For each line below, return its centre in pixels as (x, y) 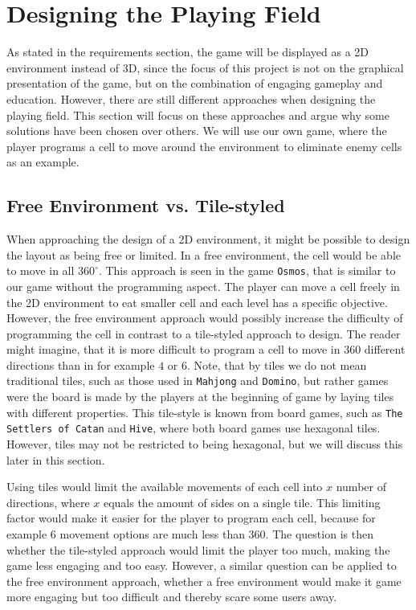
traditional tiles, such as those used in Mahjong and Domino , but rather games (198, 381)
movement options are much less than (152, 534)
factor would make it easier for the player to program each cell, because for (191, 518)
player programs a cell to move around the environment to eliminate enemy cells (204, 146)
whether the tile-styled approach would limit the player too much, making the (198, 549)
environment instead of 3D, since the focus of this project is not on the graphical (205, 67)
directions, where (48, 502)
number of (361, 487)
